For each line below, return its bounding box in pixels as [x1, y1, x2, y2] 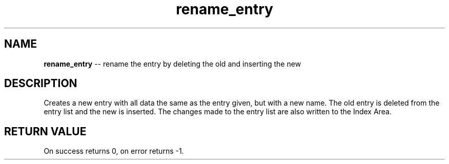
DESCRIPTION [4, 77, 77, 90]
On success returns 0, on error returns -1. [44, 147, 184, 156]
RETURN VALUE [4, 125, 87, 138]
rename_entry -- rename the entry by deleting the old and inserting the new [44, 59, 301, 68]
